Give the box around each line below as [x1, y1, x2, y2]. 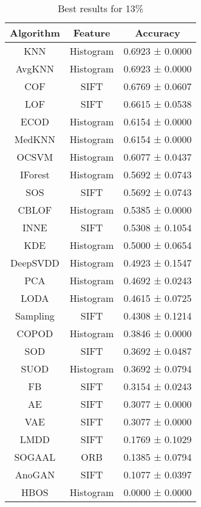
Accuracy [135, 26, 180, 40]
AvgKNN [15, 61, 54, 75]
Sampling [15, 309, 55, 323]
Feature [73, 26, 111, 40]
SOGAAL [14, 450, 56, 464]
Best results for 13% [58, 1, 144, 15]
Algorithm [10, 26, 60, 40]
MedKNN [14, 132, 55, 146]
